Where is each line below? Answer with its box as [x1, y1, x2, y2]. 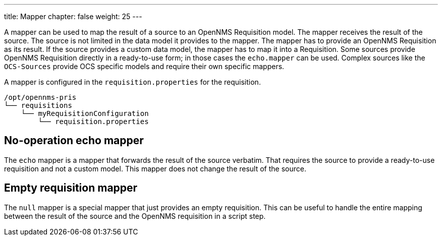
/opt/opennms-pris [4, 93, 77, 101]
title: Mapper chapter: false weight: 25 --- [4, 12, 142, 21]
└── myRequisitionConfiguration [21, 109, 149, 117]
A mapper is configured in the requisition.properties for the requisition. [4, 78, 261, 86]
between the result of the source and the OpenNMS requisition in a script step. [4, 211, 266, 220]
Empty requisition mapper [4, 182, 138, 195]
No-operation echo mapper [4, 134, 144, 147]
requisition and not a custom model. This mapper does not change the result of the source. [4, 164, 306, 173]
